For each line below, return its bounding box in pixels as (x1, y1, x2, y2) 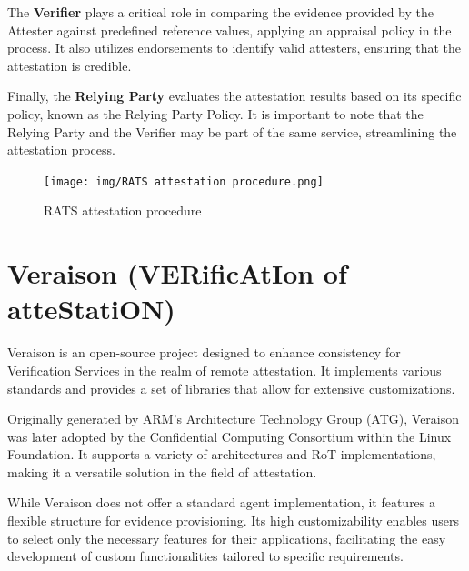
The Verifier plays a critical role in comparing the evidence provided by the (7, 3, 434, 21)
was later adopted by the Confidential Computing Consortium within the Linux (7, 426, 452, 446)
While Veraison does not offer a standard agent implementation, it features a (7, 493, 436, 512)
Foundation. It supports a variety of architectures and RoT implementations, (7, 445, 436, 464)
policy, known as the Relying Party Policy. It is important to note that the (7, 104, 424, 123)
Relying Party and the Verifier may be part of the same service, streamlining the (7, 122, 457, 141)
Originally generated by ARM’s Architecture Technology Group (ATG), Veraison (7, 409, 460, 428)
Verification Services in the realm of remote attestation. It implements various (7, 360, 442, 379)
